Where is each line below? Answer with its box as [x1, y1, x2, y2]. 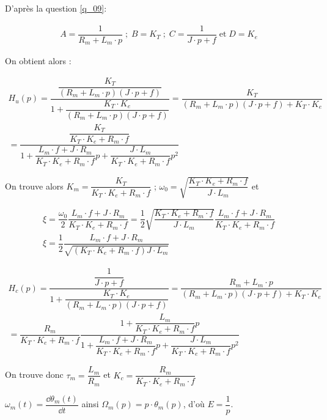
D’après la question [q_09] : [5, 2, 107, 14]
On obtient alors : [5, 54, 72, 67]
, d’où [183, 397, 205, 410]
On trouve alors [5, 179, 64, 192]
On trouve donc [5, 368, 64, 381]
